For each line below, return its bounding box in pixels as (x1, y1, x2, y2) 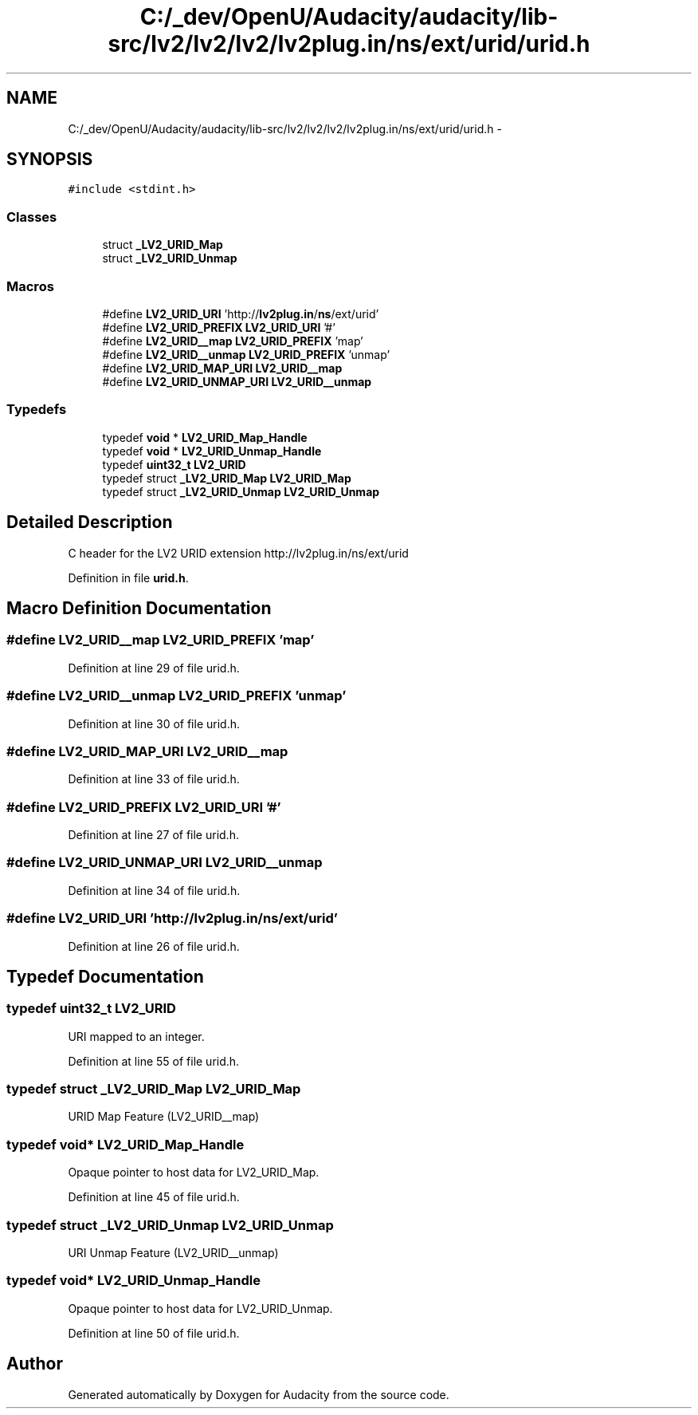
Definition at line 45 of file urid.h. (68, 1190, 240, 1204)
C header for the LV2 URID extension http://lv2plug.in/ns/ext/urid (68, 546, 409, 560)
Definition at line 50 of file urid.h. (68, 1326, 240, 1340)
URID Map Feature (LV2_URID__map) (68, 1110, 260, 1124)
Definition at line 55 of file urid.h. (68, 1054, 240, 1068)
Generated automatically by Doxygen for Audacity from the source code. (68, 1387, 449, 1401)
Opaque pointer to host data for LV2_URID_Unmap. (68, 1301, 333, 1315)
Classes (6, 208, 57, 225)
